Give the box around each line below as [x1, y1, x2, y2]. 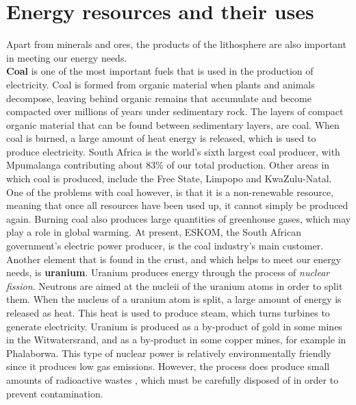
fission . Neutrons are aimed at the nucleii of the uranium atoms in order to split [6, 278, 343, 293]
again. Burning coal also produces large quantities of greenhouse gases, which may [6, 211, 351, 225]
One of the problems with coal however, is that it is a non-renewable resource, [6, 184, 334, 199]
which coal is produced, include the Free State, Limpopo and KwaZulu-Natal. [6, 171, 332, 186]
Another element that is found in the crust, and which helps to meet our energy [6, 251, 342, 266]
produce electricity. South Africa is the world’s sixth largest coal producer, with [6, 144, 340, 158]
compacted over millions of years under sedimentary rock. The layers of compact [6, 104, 344, 119]
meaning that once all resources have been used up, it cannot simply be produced [6, 198, 348, 212]
